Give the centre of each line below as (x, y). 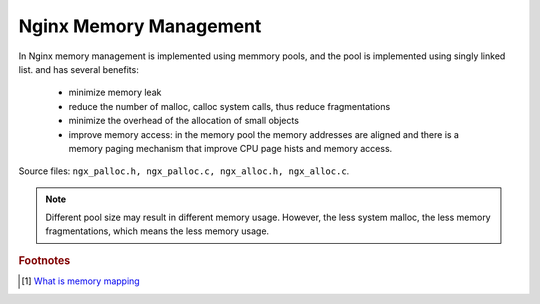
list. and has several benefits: (78, 69)
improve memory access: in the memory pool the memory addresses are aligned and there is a (264, 134)
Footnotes (44, 260)
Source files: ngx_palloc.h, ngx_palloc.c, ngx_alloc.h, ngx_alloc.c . (184, 171)
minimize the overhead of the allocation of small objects (184, 121)
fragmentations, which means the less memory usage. (157, 231)
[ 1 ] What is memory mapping (80, 281)
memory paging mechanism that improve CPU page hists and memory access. (230, 148)
